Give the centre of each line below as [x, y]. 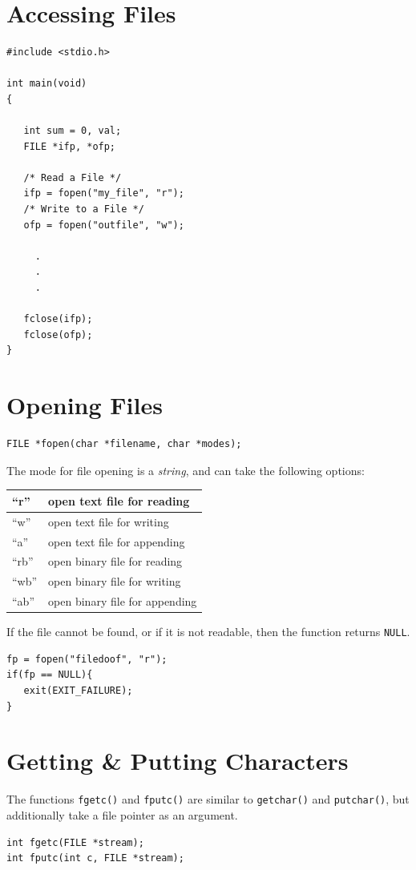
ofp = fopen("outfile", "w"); [104, 225]
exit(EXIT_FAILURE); [78, 690]
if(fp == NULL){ [50, 675]
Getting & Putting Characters [178, 761]
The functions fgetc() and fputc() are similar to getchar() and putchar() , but [208, 799]
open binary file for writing [115, 581]
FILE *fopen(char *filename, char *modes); [124, 444]
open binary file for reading [115, 561]
